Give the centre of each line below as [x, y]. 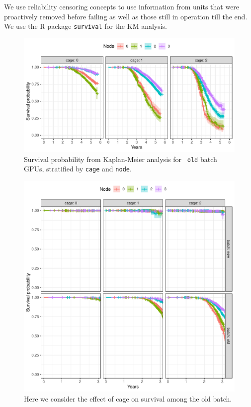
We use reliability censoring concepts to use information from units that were [122, 6]
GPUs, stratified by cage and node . [78, 169]
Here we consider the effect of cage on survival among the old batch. [128, 398]
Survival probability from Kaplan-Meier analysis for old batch [121, 159]
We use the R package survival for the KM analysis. [86, 26]
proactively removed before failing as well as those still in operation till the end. [126, 16]
